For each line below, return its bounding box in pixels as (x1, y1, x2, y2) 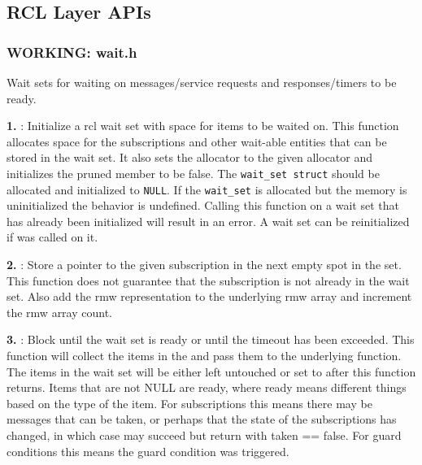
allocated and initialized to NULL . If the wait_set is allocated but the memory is (7, 180, 407, 198)
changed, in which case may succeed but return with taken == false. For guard (7, 427, 402, 443)
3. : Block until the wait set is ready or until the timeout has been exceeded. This (7, 331, 415, 348)
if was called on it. (7, 228, 98, 246)
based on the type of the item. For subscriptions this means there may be (7, 394, 372, 411)
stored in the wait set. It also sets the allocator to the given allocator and (7, 149, 373, 166)
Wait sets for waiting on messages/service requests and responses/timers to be (7, 74, 397, 90)
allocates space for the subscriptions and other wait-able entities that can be (7, 133, 387, 150)
